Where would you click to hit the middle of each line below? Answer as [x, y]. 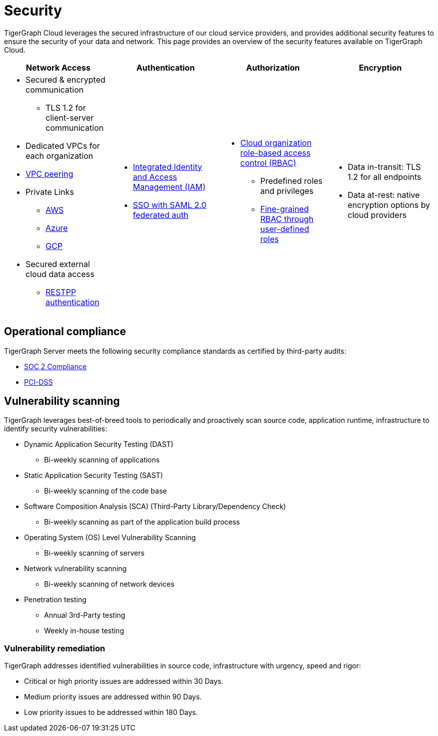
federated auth [161, 215]
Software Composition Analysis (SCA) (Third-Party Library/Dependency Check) [155, 507]
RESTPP [61, 292]
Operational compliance [65, 332]
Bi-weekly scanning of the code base [106, 491]
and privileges [287, 191]
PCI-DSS [39, 382]
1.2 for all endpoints [384, 177]
